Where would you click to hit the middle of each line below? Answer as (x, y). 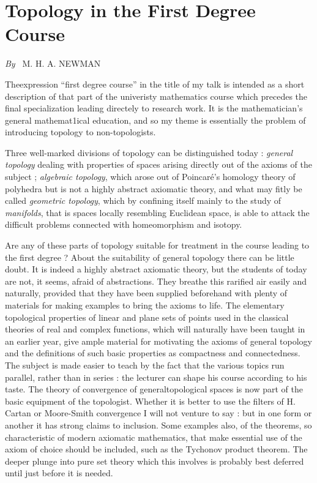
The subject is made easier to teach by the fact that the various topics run (145, 365)
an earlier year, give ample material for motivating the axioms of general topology (158, 341)
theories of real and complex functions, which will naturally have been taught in (155, 329)
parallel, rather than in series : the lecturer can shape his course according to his (156, 377)
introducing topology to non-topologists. (80, 132)
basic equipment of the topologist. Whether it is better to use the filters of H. (150, 401)
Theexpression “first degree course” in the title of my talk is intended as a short (155, 84)
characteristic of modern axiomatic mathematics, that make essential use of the (154, 437)
